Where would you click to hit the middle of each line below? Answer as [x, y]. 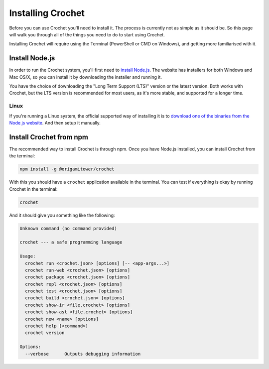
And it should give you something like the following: [62, 215]
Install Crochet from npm [49, 137]
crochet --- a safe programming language [71, 242]
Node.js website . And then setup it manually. [55, 123]
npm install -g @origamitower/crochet [67, 169]
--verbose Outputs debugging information [83, 354]
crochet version [45, 333]
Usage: [28, 256]
